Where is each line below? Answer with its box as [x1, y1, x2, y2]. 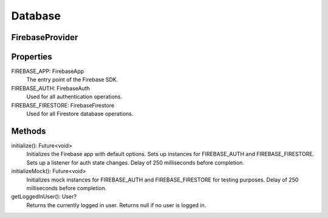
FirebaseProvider [11, 32, 78, 43]
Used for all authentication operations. [26, 93, 123, 100]
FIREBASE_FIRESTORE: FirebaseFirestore [11, 101, 115, 109]
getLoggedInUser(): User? [11, 193, 77, 200]
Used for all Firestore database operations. [26, 110, 134, 118]
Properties [11, 52, 52, 62]
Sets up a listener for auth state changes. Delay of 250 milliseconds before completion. [26, 158, 244, 166]
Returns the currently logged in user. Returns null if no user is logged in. [26, 201, 207, 209]
